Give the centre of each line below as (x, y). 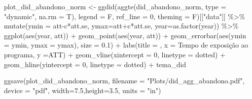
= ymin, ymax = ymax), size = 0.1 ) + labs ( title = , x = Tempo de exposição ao (126, 45)
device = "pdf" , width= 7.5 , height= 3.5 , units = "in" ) (83, 90)
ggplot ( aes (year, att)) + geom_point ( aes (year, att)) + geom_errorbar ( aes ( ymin (125, 35)
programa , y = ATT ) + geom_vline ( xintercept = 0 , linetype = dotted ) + (115, 54)
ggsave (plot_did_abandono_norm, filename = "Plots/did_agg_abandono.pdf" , (124, 81)
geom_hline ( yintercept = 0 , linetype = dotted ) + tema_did (95, 64)
